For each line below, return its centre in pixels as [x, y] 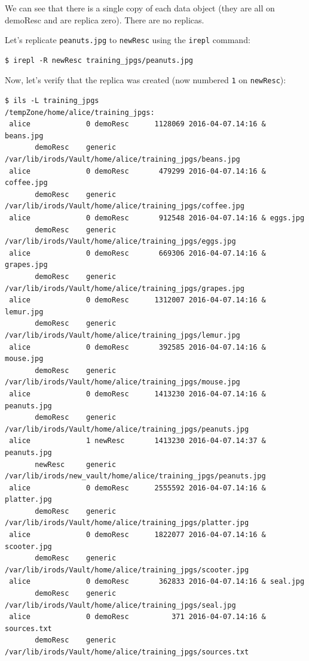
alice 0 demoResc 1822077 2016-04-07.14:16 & [137, 535]
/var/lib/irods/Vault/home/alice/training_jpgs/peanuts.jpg [127, 429]
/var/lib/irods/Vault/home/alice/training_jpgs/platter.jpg [127, 523]
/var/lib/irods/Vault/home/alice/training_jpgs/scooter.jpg [127, 570]
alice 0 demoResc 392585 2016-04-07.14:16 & [137, 347]
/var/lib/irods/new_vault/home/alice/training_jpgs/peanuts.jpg [135, 476]
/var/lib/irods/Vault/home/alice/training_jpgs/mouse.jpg [123, 382]
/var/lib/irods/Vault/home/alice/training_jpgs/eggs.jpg [120, 242]
